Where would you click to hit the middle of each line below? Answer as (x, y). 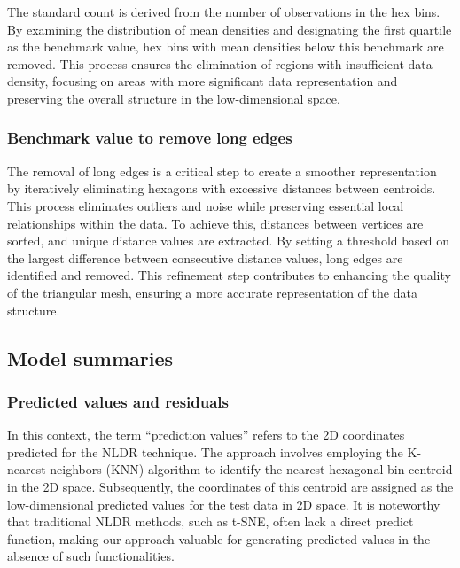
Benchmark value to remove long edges (150, 138)
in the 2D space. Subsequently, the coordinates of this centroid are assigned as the (230, 486)
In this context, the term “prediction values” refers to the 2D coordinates (206, 435)
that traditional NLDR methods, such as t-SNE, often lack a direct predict (211, 521)
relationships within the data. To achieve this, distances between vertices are (215, 223)
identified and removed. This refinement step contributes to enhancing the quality (229, 275)
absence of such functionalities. (91, 556)
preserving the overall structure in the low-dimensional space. (174, 98)
